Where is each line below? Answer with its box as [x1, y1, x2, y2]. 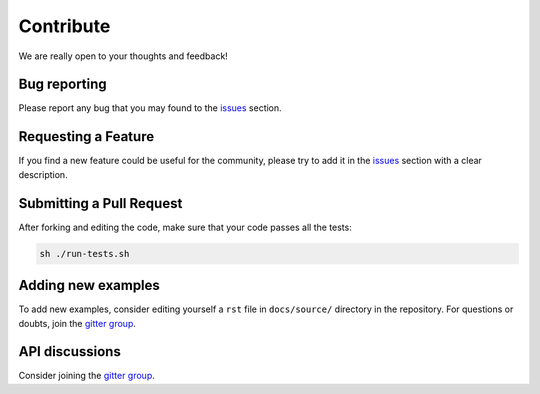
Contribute [18, 15, 111, 37]
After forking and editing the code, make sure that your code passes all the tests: [18, 221, 352, 233]
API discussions [18, 343, 122, 360]
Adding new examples [18, 277, 160, 294]
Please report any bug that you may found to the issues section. [18, 102, 282, 114]
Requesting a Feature [18, 128, 155, 145]
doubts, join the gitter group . [18, 317, 137, 329]
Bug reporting [18, 76, 107, 93]
